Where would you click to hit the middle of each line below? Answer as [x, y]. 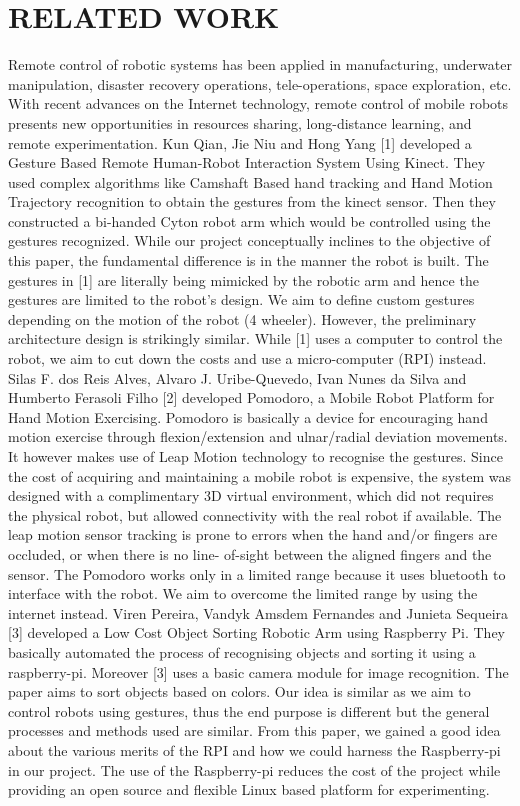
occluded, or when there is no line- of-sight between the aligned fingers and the [250, 553]
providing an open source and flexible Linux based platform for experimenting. [249, 789]
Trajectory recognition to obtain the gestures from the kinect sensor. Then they [252, 201]
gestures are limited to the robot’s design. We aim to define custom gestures [241, 299]
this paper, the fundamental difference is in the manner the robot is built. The [248, 260]
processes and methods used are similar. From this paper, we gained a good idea [254, 730]
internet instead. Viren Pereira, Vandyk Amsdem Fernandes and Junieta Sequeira [258, 612]
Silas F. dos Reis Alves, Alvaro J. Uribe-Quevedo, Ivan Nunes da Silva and [237, 377]
